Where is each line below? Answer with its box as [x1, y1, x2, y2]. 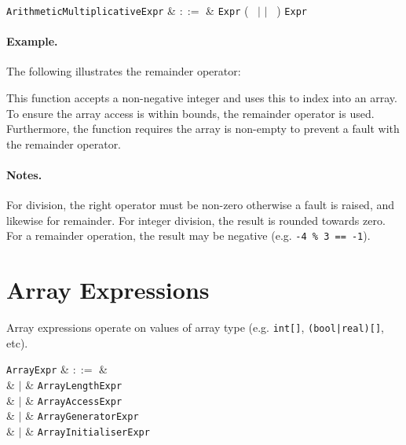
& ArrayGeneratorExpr [25, 407, 139, 424]
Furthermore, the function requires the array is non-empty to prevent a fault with [6, 120, 400, 137]
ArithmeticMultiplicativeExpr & [6, 2, 177, 18]
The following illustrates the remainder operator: [6, 63, 241, 79]
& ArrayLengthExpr [25, 377, 123, 393]
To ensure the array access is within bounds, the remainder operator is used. [6, 105, 375, 121]
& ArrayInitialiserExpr [25, 423, 150, 439]
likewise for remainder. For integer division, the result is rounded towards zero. [6, 211, 386, 228]
